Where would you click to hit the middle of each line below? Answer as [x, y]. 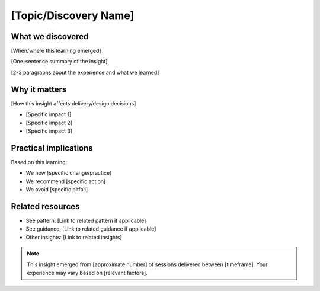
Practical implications [52, 148]
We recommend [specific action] [66, 181]
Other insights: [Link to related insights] [74, 237]
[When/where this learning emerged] [56, 51]
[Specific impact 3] [49, 131]
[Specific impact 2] [49, 123]
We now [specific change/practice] [69, 173]
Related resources [45, 207]
